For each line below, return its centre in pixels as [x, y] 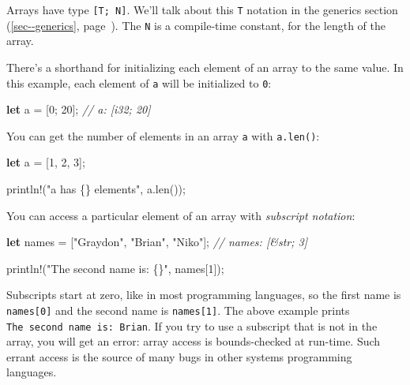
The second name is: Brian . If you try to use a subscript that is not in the [192, 325]
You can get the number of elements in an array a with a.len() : [163, 135]
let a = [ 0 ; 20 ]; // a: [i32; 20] [79, 109]
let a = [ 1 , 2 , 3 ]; [46, 162]
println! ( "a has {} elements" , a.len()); [96, 189]
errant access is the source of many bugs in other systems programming [179, 356]
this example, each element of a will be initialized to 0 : [139, 82]
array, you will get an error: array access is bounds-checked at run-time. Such [194, 341]
